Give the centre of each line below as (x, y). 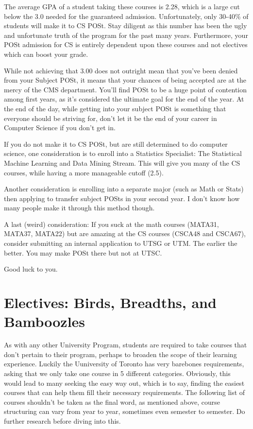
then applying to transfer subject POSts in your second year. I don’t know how (122, 198)
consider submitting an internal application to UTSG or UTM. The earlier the (121, 243)
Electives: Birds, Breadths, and (110, 302)
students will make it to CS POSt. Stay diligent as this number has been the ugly (126, 26)
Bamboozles (45, 321)
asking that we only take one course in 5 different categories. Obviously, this (117, 373)
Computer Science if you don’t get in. (60, 128)
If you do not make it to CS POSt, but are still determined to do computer (116, 144)
